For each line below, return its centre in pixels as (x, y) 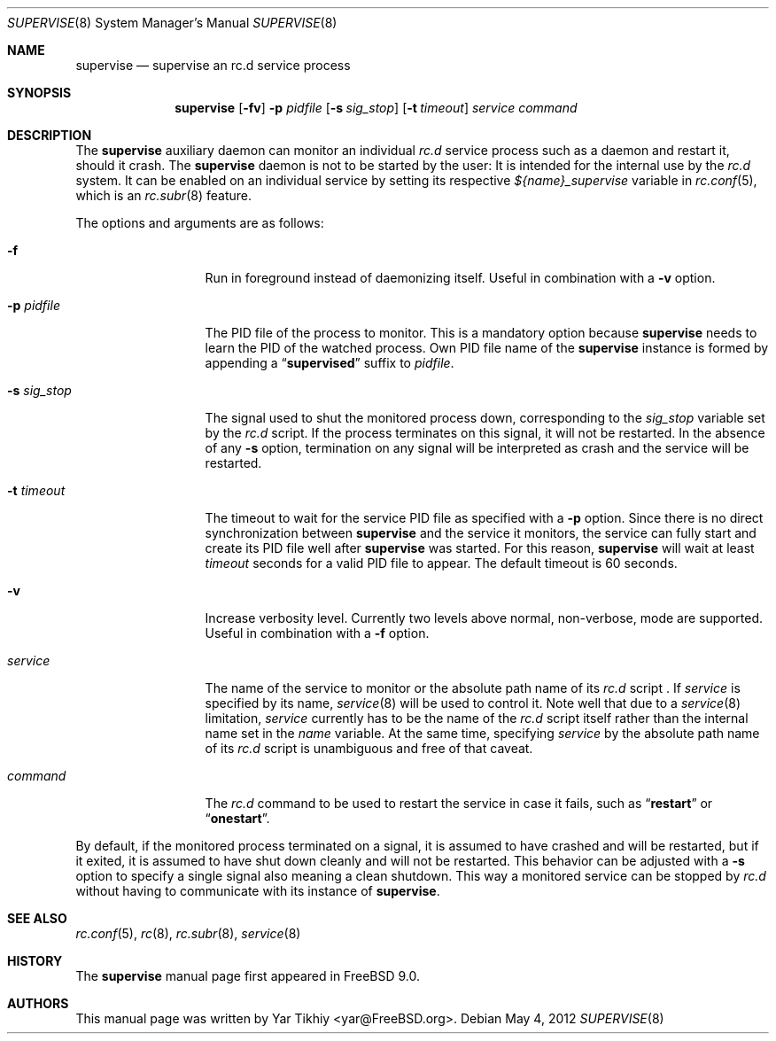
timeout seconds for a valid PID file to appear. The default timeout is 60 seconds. (441, 563)
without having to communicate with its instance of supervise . (258, 891)
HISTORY (35, 961)
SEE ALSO (37, 918)
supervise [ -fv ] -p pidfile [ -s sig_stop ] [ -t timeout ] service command (376, 108)
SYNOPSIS (39, 93)
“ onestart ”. (237, 818)
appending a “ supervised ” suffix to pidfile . (330, 363)
